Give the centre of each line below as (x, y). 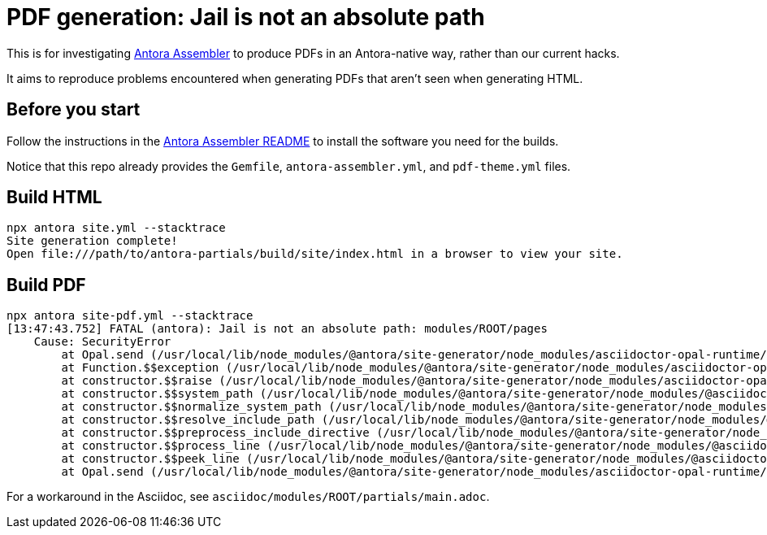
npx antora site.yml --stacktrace (116, 228)
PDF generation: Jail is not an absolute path (246, 17)
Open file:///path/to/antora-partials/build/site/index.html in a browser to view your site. (315, 254)
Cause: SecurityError (102, 342)
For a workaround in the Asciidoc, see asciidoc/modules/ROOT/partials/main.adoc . (248, 497)
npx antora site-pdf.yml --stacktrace (130, 316)
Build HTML (54, 198)
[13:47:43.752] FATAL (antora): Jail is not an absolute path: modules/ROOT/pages (277, 329)
